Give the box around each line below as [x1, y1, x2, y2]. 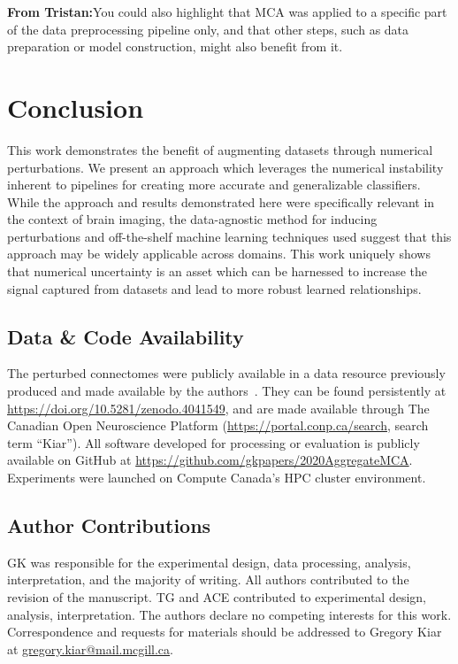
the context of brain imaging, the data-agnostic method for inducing [7, 210, 378, 228]
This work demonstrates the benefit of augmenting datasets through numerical [7, 140, 433, 158]
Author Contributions [7, 512, 211, 538]
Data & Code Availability [7, 322, 244, 350]
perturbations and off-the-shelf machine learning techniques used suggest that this [7, 227, 452, 245]
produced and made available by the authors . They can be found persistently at [7, 382, 447, 400]
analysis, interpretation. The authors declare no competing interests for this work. [7, 605, 452, 623]
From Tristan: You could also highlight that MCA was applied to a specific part [7, 3, 447, 20]
